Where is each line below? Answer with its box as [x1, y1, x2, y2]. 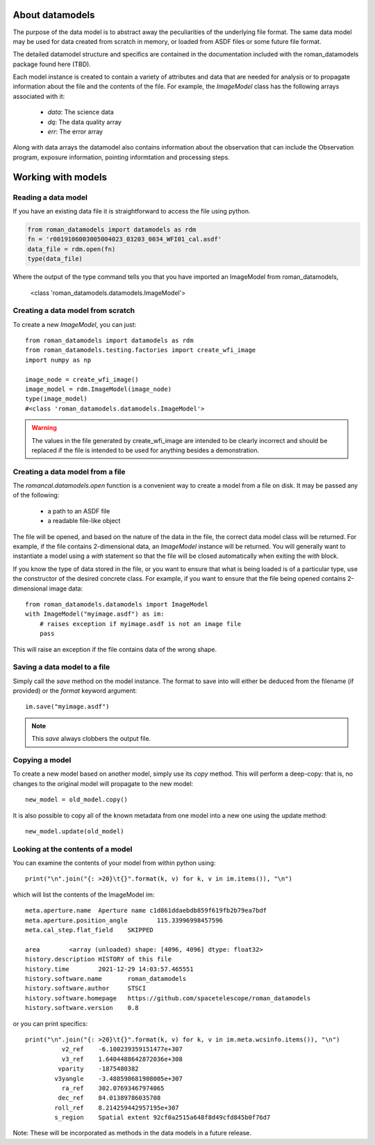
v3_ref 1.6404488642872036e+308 [61, 1055, 183, 1063]
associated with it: [12, 92, 65, 100]
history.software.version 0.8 [25, 1004, 139, 1012]
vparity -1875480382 [58, 1065, 139, 1073]
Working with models [12, 171, 108, 183]
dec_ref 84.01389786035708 [58, 1094, 161, 1102]
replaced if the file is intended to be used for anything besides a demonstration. [31, 446, 260, 454]
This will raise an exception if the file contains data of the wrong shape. [12, 645, 217, 653]
